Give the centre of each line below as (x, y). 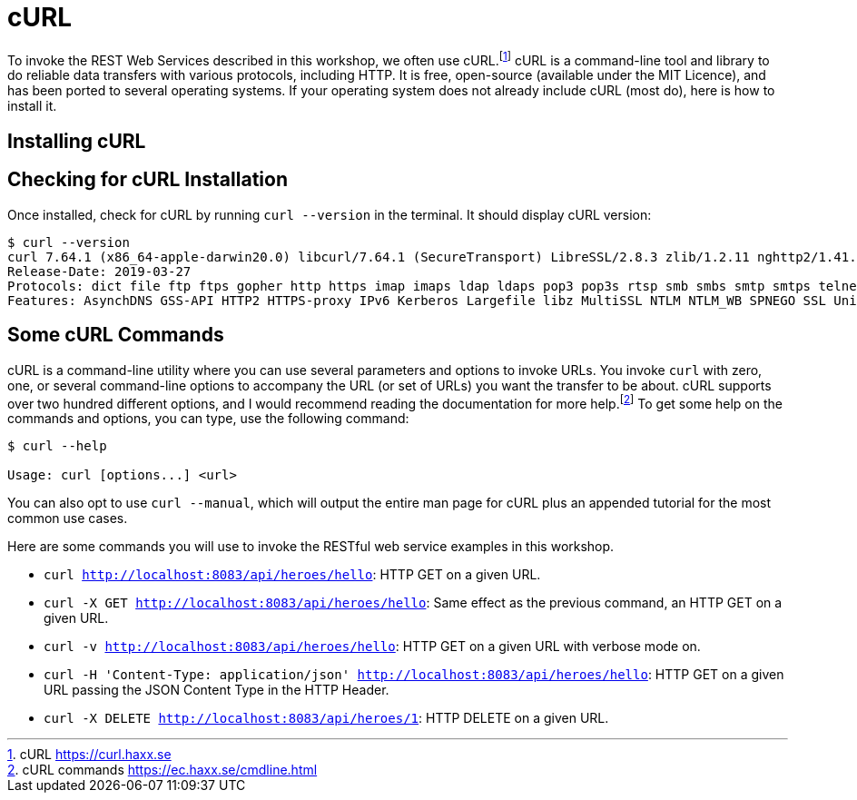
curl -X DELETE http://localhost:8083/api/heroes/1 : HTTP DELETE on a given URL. (326, 718)
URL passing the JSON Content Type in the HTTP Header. (217, 690)
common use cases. (68, 519)
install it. (32, 106)
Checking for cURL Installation (148, 180)
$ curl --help (57, 446)
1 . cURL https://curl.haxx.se (89, 755)
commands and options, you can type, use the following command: (208, 419)
